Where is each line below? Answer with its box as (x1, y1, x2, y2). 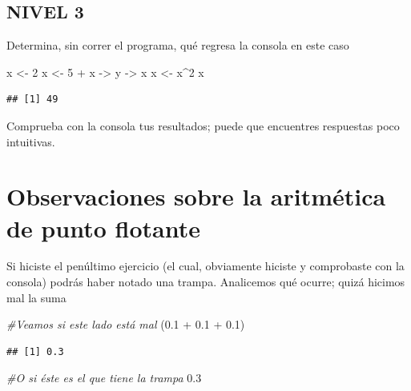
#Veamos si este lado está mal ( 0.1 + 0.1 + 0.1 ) (6, 316, 245, 333)
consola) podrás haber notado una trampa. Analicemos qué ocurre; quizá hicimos (6, 273, 405, 290)
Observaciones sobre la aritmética (6, 180, 386, 213)
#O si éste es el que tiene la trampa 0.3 (6, 369, 202, 386)
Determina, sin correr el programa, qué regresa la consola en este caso (6, 37, 349, 54)
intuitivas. (6, 133, 55, 150)
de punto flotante (6, 211, 200, 244)
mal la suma (6, 289, 66, 305)
